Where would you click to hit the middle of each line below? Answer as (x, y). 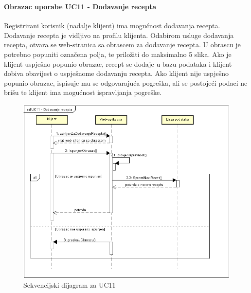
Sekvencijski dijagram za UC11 (70, 285)
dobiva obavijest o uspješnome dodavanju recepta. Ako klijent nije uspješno (117, 73)
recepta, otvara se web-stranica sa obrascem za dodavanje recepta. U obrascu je (122, 45)
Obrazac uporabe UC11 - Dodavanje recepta (80, 6)
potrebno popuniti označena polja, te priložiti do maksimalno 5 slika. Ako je (118, 54)
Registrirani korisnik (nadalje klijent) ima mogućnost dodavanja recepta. (112, 26)
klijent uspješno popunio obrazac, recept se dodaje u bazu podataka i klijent (118, 64)
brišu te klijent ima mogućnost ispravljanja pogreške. (83, 92)
